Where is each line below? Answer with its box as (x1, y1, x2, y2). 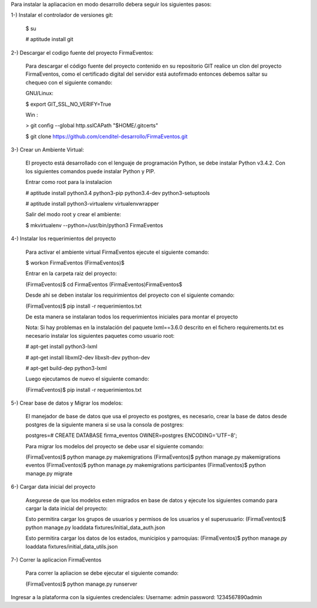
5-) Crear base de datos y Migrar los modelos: (11, 399, 123, 407)
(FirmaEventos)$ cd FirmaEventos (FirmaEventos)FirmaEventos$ (25, 281, 183, 288)
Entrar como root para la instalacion (25, 179, 112, 186)
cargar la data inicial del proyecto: (25, 505, 108, 512)
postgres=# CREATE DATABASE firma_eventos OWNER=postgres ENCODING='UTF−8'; (25, 432, 237, 439)
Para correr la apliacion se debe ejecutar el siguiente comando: (25, 570, 179, 577)
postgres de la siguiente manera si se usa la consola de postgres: (25, 421, 184, 428)
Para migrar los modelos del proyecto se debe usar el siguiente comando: (25, 442, 204, 449)
